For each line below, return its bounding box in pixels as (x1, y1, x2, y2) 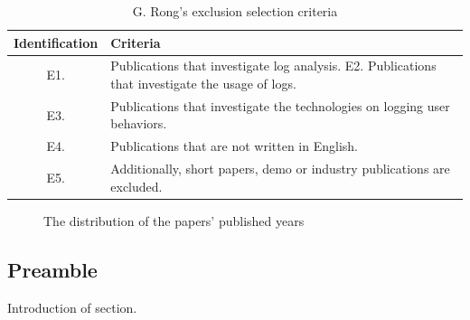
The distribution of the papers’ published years (43, 211, 305, 230)
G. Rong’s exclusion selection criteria (132, 2, 338, 20)
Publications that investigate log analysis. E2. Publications (110, 56, 437, 75)
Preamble (7, 255, 98, 283)
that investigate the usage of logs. (110, 74, 296, 93)
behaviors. (110, 114, 167, 133)
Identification (14, 33, 99, 52)
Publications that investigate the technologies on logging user (110, 96, 450, 115)
